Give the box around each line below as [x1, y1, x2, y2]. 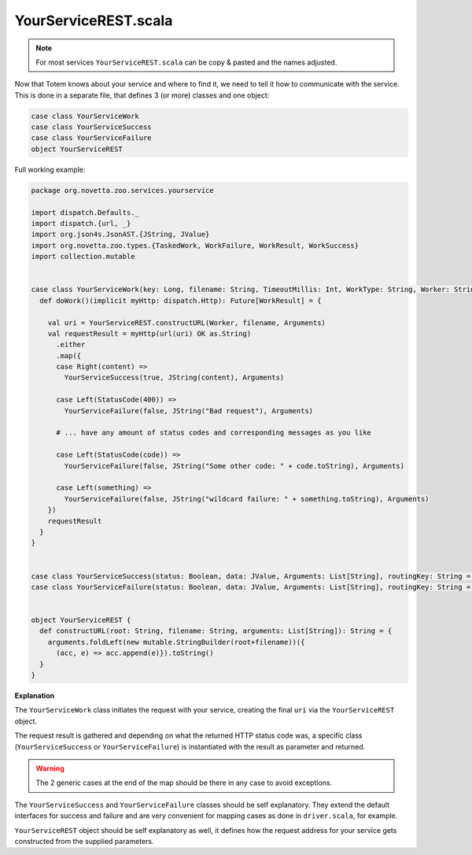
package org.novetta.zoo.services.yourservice [31, 186, 214, 194]
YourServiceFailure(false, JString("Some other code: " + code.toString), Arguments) [64, 461, 405, 470]
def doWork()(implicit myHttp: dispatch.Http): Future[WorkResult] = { [39, 296, 322, 305]
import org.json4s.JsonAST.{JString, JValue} [31, 230, 210, 239]
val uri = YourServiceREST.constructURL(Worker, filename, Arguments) [47, 318, 326, 327]
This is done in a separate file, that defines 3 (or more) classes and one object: [14, 91, 270, 100]
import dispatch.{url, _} [31, 219, 131, 228]
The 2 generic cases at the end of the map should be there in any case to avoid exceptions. [35, 778, 333, 787]
